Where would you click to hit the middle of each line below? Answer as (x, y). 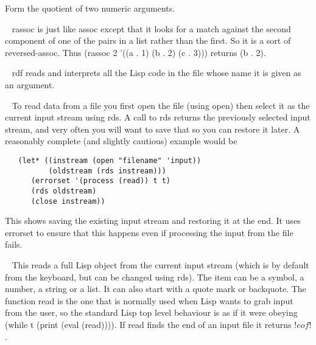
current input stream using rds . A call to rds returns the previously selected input (158, 117)
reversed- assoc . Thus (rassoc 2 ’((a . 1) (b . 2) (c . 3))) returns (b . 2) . (135, 52)
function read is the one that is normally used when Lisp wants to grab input (149, 300)
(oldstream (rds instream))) (107, 171)
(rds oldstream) (64, 191)
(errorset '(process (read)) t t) (101, 181)
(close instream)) (68, 201)
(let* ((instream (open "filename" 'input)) (110, 160)
